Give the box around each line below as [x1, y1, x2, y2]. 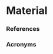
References [6, 25, 40, 33]
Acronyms [6, 41, 37, 49]
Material [6, 4, 48, 17]
